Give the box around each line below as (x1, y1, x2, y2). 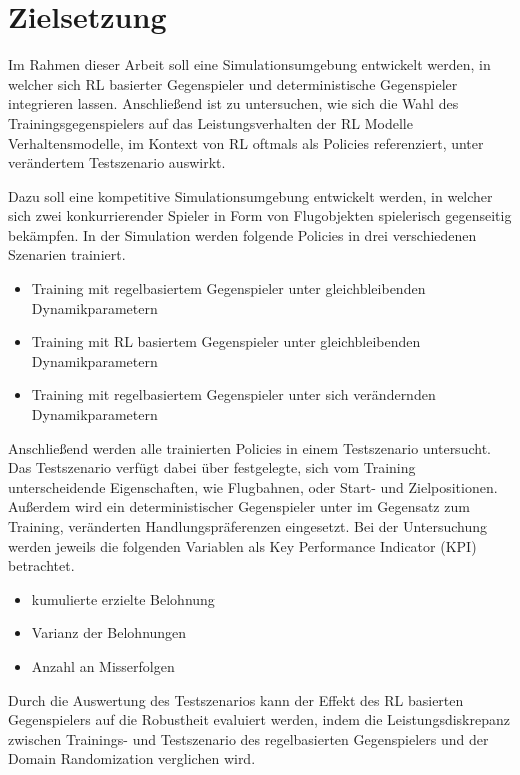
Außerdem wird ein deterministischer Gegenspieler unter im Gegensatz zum (8, 496, 470, 517)
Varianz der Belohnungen (31, 622, 187, 643)
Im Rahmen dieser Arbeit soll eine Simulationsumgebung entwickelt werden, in (8, 54, 491, 75)
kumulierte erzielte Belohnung (31, 588, 215, 609)
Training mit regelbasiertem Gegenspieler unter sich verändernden (31, 384, 436, 405)
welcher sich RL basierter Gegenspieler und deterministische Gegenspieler (8, 73, 458, 94)
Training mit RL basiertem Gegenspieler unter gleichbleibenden (31, 331, 421, 352)
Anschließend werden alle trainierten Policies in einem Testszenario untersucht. (8, 437, 491, 458)
